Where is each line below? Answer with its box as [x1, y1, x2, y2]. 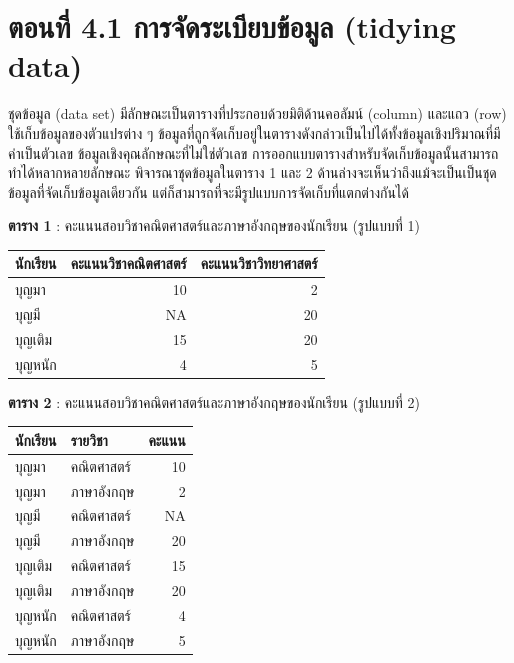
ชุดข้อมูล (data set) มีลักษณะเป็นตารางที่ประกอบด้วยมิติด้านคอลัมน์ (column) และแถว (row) [8, 103, 507, 124]
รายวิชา [70, 429, 108, 450]
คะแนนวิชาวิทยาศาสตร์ [200, 253, 318, 274]
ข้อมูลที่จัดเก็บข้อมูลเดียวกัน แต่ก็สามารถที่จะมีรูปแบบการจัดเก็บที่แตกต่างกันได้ [8, 181, 409, 202]
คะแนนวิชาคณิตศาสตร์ [70, 253, 187, 274]
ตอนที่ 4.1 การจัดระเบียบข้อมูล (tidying [8, 6, 456, 47]
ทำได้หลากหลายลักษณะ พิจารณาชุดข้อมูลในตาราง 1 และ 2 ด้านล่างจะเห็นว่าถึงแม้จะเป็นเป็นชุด [8, 162, 497, 183]
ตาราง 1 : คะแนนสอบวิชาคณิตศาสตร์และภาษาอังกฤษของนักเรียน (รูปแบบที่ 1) [8, 215, 420, 236]
